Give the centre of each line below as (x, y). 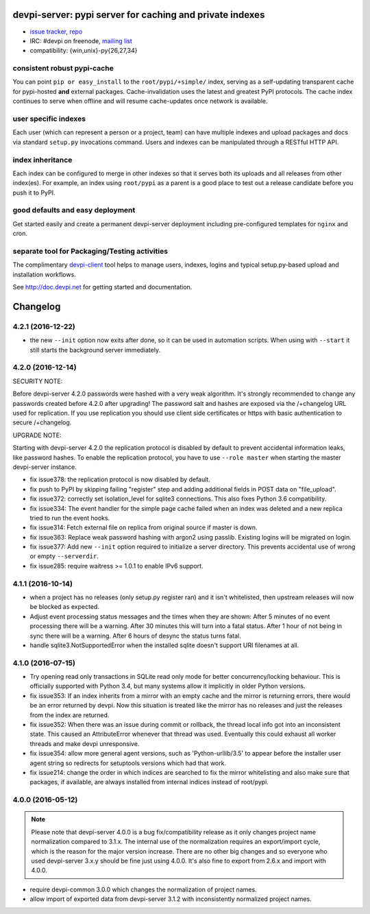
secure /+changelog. (42, 422)
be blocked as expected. (64, 607)
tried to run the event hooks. (70, 518)
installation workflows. (45, 274)
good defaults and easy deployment (74, 211)
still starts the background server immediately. (95, 350)
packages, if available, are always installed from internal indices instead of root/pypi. (149, 782)
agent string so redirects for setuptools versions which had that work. (128, 763)
